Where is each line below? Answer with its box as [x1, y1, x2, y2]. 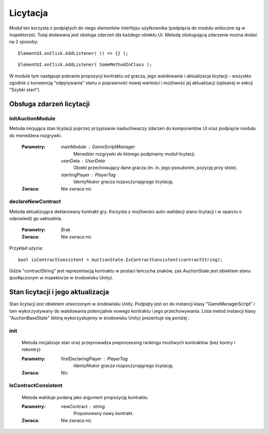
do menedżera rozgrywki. [9, 132, 62, 138]
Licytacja [9, 7, 48, 18]
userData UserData [61, 158, 105, 164]
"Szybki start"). [9, 87, 41, 93]
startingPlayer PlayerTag [61, 172, 116, 178]
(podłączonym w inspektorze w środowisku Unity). [9, 275, 114, 281]
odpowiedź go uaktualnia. [9, 216, 62, 221]
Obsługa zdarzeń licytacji [9, 100, 90, 108]
